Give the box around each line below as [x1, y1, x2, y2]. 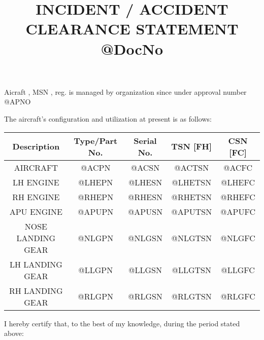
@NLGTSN [171, 232, 212, 244]
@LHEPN [78, 176, 113, 188]
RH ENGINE [12, 191, 60, 203]
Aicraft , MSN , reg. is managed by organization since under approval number [4, 86, 247, 97]
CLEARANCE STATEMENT [25, 18, 239, 39]
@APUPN [78, 205, 114, 217]
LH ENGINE [13, 176, 59, 188]
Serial [134, 134, 157, 146]
